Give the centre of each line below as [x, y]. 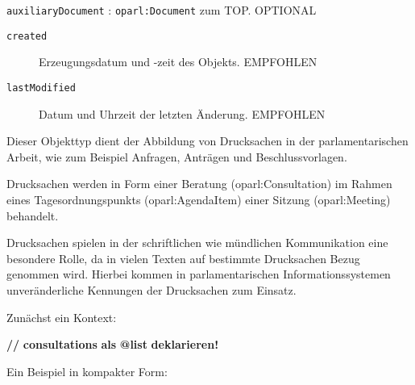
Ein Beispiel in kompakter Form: [87, 371]
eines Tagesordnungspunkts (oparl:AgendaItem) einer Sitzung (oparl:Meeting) [199, 199]
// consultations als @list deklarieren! [113, 344]
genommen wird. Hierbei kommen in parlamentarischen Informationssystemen [199, 274]
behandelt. [33, 215]
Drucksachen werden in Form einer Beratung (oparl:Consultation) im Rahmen [199, 184]
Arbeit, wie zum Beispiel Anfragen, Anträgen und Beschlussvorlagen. [177, 156]
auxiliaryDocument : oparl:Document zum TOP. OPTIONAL [162, 10]
